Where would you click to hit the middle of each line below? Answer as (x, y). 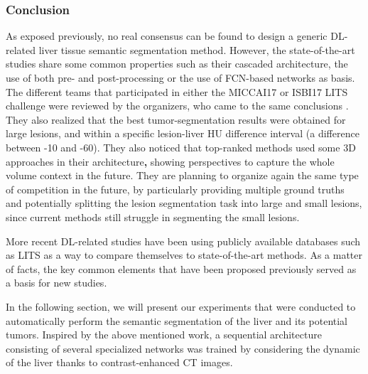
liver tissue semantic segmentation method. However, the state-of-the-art (197, 49)
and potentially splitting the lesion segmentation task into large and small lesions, (184, 203)
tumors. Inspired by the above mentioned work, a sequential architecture (164, 335)
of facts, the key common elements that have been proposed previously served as (181, 268)
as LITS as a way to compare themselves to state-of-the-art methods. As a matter (184, 255)
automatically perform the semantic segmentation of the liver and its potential (177, 320)
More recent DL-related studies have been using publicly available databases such (183, 241)
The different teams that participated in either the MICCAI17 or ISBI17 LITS (177, 91)
